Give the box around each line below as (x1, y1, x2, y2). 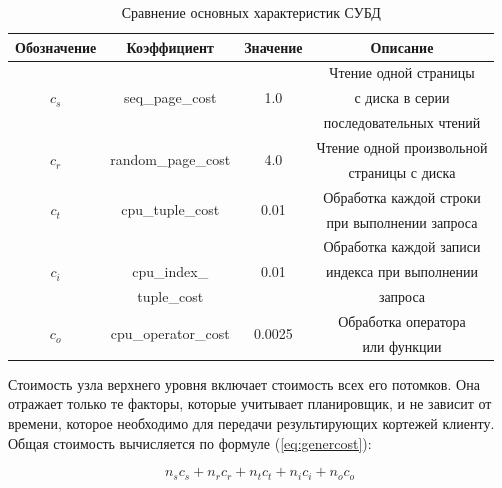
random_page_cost (110, 149, 231, 170)
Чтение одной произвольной (316, 136, 488, 157)
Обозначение (15, 36, 97, 57)
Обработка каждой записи (323, 236, 481, 257)
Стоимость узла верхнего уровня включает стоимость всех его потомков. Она (8, 373, 480, 394)
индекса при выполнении (325, 261, 479, 282)
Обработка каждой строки (323, 186, 481, 207)
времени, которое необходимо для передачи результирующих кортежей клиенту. (8, 413, 495, 433)
